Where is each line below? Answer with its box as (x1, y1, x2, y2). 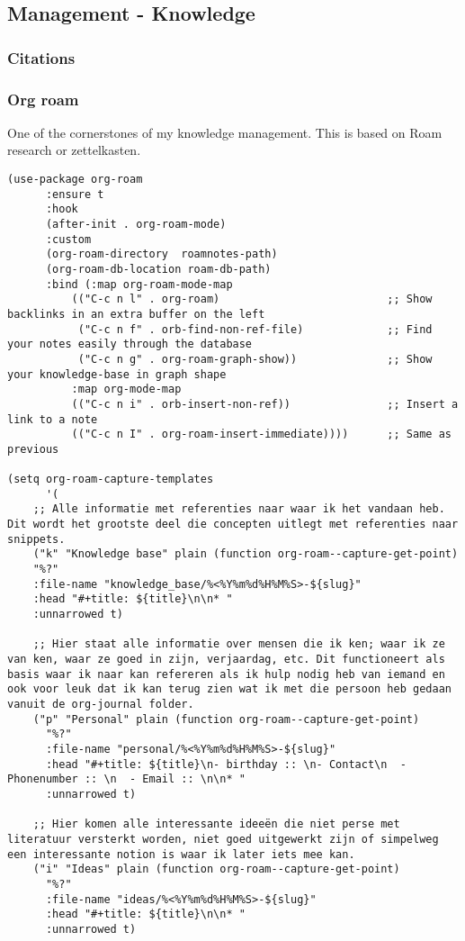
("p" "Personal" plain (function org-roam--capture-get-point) (32, 712, 420, 726)
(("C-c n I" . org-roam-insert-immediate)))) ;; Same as (71, 428, 452, 441)
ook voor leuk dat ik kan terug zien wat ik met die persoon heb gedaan (7, 683, 452, 696)
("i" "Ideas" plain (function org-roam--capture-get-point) (32, 863, 400, 876)
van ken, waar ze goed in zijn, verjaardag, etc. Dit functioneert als (7, 653, 445, 666)
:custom (45, 232, 92, 246)
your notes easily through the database (7, 338, 253, 351)
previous (7, 442, 59, 456)
